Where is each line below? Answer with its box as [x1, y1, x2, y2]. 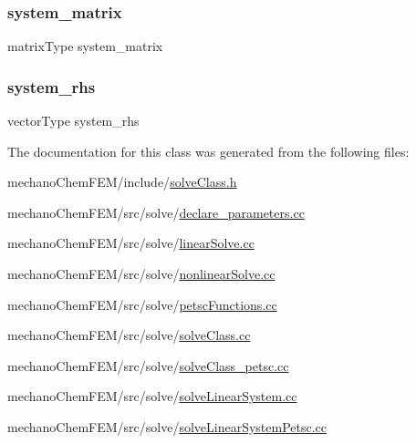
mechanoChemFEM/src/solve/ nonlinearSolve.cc [7, 264, 276, 283]
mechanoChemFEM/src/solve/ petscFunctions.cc [7, 294, 277, 314]
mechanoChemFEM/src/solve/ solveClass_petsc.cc [7, 355, 289, 375]
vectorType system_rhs [7, 111, 140, 130]
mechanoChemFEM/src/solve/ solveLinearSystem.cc [7, 386, 297, 406]
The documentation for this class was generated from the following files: [7, 141, 410, 160]
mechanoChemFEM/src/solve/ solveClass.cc [7, 325, 251, 345]
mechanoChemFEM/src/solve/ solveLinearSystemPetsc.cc [7, 417, 328, 436]
